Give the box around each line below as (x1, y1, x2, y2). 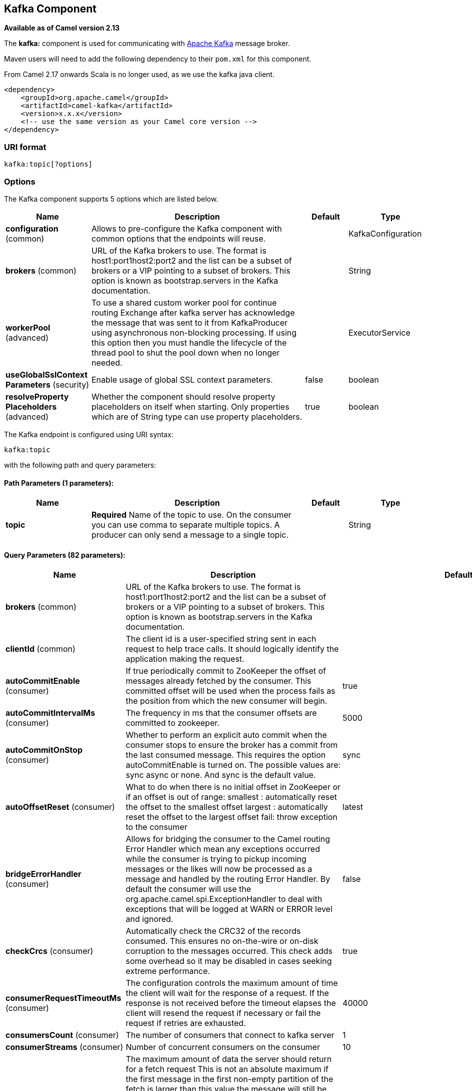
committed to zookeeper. (125, 718, 219, 728)
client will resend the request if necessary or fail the (125, 1008, 321, 1018)
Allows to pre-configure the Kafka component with (91, 223, 282, 234)
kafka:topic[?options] (4, 160, 93, 169)
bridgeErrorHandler (5, 869, 81, 879)
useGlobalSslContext (5, 369, 88, 380)
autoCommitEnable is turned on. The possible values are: (125, 760, 341, 770)
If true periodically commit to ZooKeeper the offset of (125, 666, 326, 676)
